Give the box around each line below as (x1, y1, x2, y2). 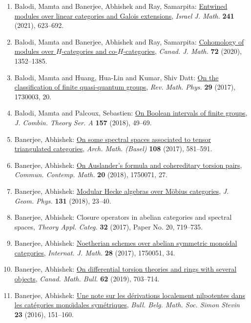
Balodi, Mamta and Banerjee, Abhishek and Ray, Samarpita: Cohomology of (14, 36, 244, 46)
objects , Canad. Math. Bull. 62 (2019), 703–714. (14, 274, 160, 284)
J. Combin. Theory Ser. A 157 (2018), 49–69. (14, 117, 152, 127)
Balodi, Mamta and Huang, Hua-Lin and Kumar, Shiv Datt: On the (14, 72, 219, 82)
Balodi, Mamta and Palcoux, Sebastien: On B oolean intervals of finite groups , (14, 108, 248, 118)
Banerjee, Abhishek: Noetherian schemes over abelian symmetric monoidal (14, 238, 237, 248)
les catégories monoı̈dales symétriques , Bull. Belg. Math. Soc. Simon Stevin (14, 300, 240, 310)
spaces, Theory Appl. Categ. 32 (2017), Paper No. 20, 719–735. (14, 221, 203, 231)
